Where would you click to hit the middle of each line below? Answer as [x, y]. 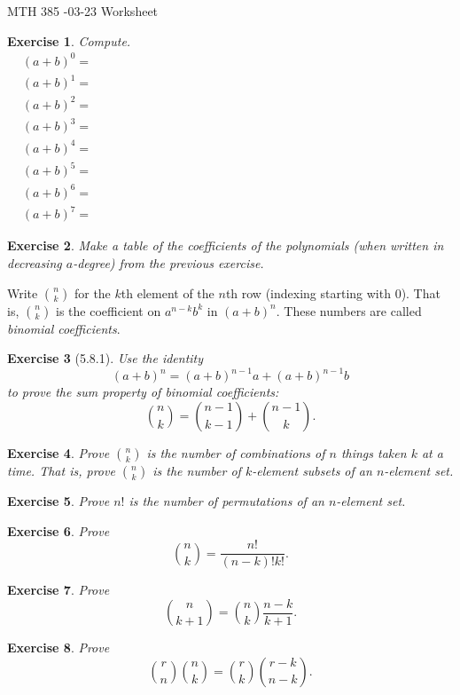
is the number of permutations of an [226, 500]
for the [92, 292]
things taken [374, 452]
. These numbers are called [349, 310]
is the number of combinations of [236, 452]
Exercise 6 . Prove [58, 530]
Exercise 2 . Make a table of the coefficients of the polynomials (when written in [226, 245]
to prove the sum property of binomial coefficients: [143, 392]
